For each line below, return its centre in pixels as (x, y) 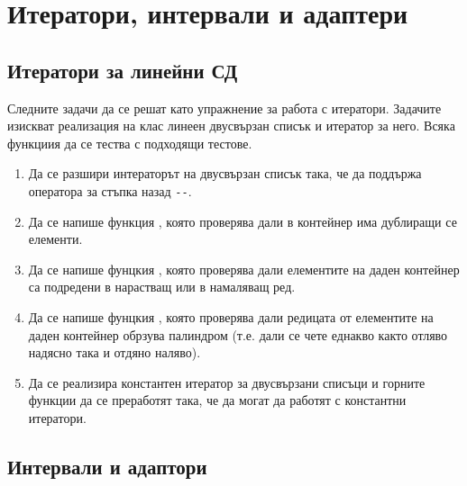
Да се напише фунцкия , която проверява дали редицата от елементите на (231, 316)
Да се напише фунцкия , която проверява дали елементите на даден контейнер (244, 269)
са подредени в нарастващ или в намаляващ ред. (162, 287)
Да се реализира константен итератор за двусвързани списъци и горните (227, 382)
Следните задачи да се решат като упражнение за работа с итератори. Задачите (224, 108)
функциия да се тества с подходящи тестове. (130, 143)
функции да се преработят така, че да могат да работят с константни (217, 400)
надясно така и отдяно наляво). (114, 352)
